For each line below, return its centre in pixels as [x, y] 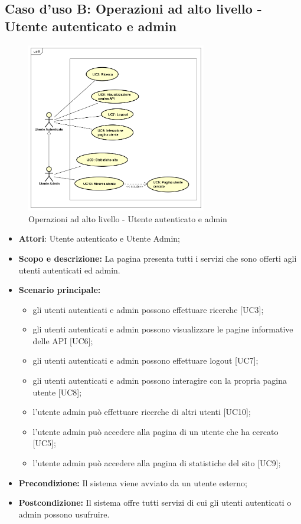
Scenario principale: [60, 290]
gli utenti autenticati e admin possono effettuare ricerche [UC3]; [148, 309]
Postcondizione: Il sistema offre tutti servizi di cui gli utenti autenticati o [155, 502]
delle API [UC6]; [63, 340]
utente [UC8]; [57, 392]
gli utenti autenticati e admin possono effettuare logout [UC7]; [145, 360]
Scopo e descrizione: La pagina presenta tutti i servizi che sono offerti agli [158, 258]
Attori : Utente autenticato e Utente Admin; [99, 238]
